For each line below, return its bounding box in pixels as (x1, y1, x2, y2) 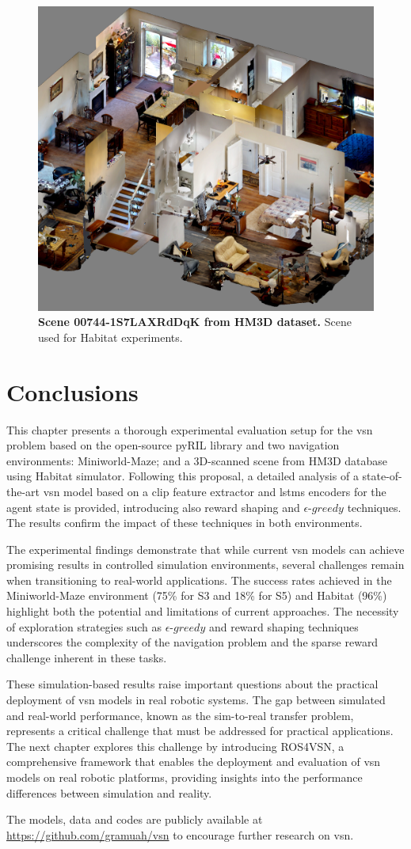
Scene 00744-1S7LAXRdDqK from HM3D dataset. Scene (38, 313, 352, 330)
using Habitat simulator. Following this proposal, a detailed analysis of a (6, 468, 359, 484)
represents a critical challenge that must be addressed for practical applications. (6, 722, 394, 739)
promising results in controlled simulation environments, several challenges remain (6, 556, 405, 573)
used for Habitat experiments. (38, 328, 183, 345)
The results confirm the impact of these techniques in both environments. (6, 514, 363, 531)
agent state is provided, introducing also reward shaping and (6, 498, 300, 515)
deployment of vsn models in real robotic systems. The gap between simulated (6, 692, 386, 708)
